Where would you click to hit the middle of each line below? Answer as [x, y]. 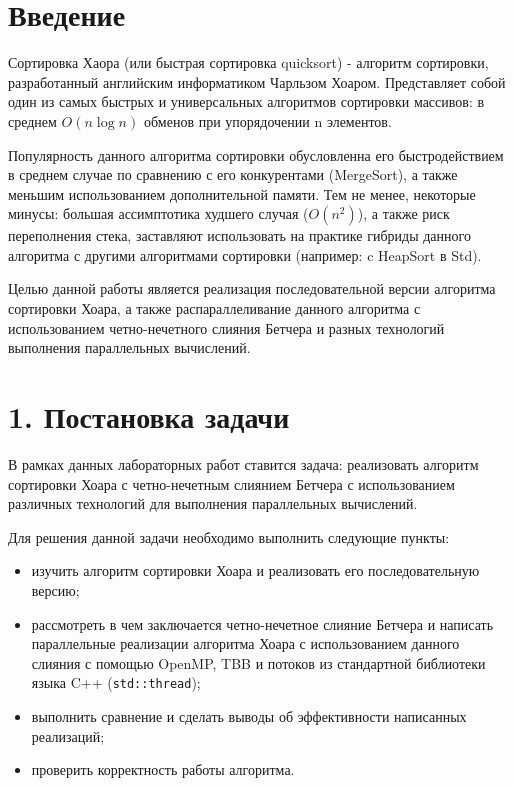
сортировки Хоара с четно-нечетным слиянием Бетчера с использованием [231, 483]
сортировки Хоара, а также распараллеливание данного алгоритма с [214, 308]
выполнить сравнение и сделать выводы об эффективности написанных [249, 715]
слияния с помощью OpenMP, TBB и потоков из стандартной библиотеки [258, 662]
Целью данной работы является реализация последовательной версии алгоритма [252, 288]
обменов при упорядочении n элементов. [267, 120]
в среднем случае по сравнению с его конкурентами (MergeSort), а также [233, 174]
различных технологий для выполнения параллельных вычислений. [213, 503]
